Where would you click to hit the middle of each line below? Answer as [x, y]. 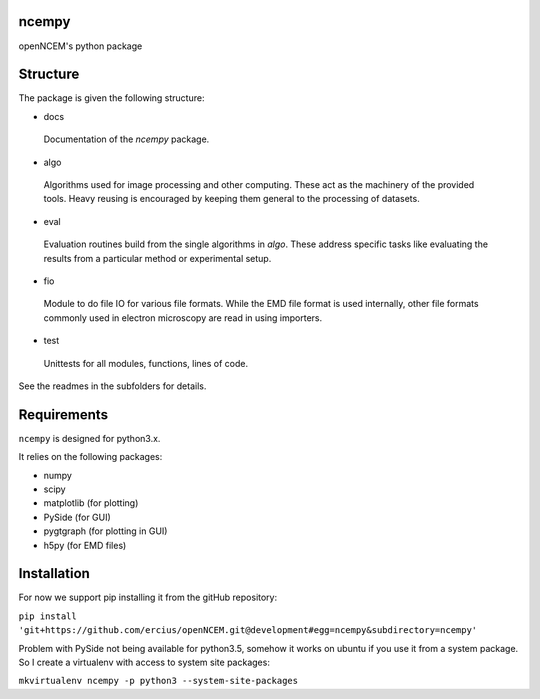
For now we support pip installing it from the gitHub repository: [148, 597]
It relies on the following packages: [90, 457]
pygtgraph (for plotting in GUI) [105, 531]
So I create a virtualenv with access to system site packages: [144, 662]
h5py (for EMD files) [85, 545]
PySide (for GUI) [77, 517]
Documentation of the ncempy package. [126, 139]
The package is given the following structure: [111, 98]
